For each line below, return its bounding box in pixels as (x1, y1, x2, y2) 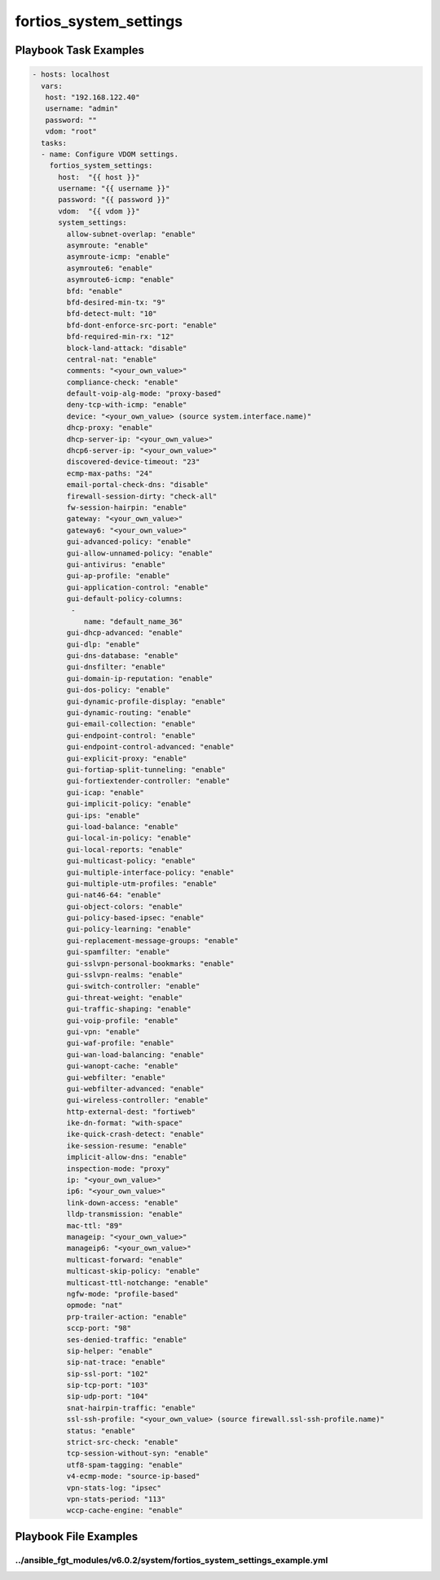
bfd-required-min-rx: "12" (66, 332, 174, 341)
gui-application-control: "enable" (66, 582, 209, 592)
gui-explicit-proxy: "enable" (66, 753, 187, 763)
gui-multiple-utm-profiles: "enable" (66, 879, 218, 888)
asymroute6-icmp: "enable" (66, 275, 174, 284)
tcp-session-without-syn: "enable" (66, 1449, 209, 1458)
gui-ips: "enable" (66, 810, 140, 820)
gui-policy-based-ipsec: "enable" (66, 913, 205, 923)
